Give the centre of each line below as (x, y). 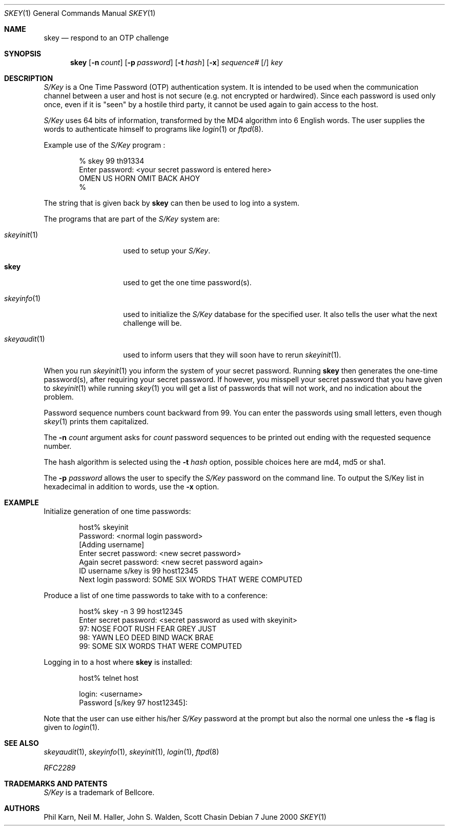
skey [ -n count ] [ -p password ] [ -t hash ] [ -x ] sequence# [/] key (177, 62)
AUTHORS (22, 808)
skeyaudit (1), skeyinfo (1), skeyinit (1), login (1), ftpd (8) (131, 752)
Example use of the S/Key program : (105, 145)
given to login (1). (72, 727)
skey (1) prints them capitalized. (96, 421)
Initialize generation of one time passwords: (117, 511)
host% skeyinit (104, 527)
